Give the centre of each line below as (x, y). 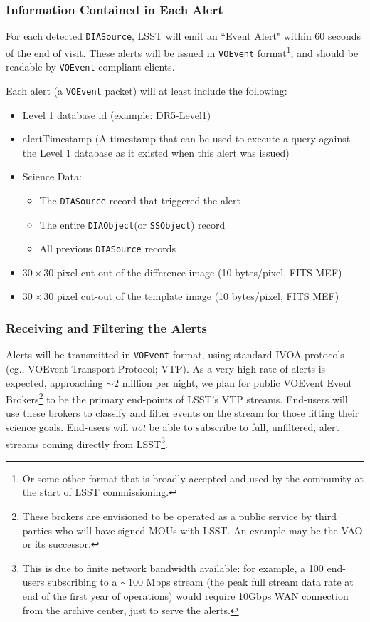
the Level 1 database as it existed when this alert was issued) (156, 152)
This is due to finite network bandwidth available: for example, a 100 (173, 567)
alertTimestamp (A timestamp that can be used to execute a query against (186, 139)
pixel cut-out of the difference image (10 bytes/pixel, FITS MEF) (200, 272)
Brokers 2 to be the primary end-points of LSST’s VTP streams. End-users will (177, 398)
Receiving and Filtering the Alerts (107, 327)
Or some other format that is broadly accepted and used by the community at (193, 478)
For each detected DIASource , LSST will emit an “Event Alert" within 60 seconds (184, 36)
